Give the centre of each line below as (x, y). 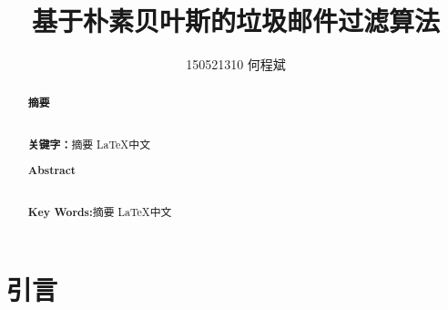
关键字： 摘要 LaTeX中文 (89, 144)
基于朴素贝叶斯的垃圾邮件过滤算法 (235, 21)
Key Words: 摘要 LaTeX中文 (100, 212)
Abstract (52, 170)
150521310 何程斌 (236, 64)
